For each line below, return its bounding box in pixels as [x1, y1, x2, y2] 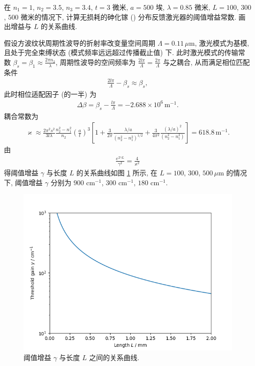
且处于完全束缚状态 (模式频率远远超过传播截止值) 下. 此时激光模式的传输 [4, 47, 238, 57]
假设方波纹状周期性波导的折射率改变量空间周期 [4, 37, 155, 48]
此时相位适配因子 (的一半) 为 [4, 88, 97, 99]
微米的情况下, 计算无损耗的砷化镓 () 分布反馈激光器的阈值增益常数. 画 [21, 11, 246, 22]
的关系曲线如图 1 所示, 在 [76, 168, 158, 178]
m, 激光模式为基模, [189, 37, 249, 48]
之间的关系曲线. [89, 352, 140, 362]
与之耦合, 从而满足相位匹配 [163, 56, 250, 67]
